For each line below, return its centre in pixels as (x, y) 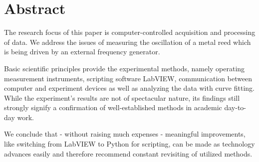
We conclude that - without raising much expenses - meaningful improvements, (125, 134)
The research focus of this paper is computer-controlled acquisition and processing (130, 32)
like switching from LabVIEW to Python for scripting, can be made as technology (129, 144)
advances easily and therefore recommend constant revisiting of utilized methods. (128, 153)
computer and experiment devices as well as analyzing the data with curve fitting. (129, 88)
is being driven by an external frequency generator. (82, 52)
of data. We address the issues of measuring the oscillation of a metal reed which (128, 42)
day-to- (235, 107)
